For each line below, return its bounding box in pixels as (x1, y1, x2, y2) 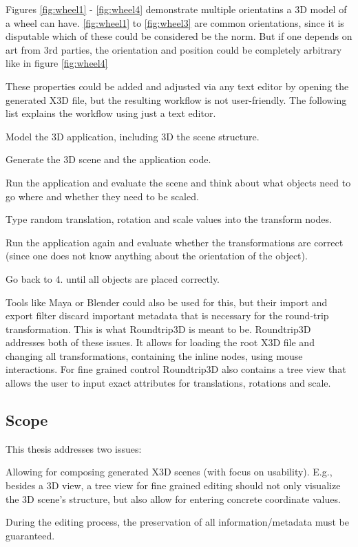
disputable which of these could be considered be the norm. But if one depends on (6, 29, 352, 43)
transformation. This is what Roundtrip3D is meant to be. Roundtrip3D (6, 321, 311, 336)
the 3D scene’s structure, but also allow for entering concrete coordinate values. (6, 491, 341, 506)
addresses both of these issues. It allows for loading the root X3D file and (6, 335, 315, 350)
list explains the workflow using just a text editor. (6, 106, 216, 120)
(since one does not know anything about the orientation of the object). (6, 248, 308, 263)
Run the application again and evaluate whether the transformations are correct (6, 235, 344, 249)
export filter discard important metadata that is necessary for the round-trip (6, 308, 329, 323)
